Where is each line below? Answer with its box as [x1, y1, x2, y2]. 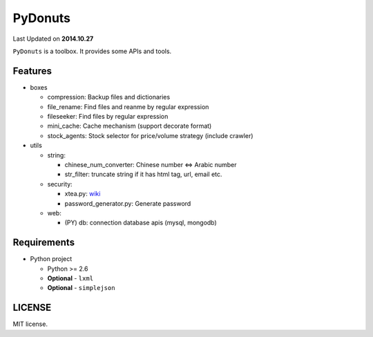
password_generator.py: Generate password [64, 199, 191, 207]
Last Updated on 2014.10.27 [12, 35, 94, 43]
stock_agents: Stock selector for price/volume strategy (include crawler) [47, 131, 254, 139]
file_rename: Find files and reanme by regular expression [47, 102, 209, 110]
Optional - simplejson [47, 284, 115, 292]
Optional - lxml [47, 274, 93, 282]
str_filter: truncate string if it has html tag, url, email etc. [64, 170, 222, 179]
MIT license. [12, 320, 48, 328]
